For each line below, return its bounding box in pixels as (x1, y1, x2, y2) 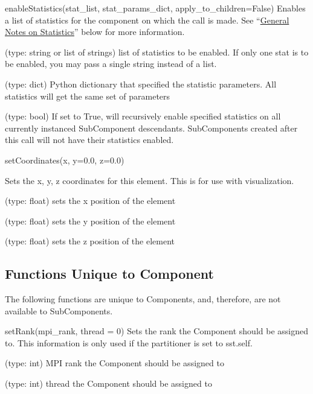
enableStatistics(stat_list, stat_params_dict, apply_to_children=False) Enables (5, 2, 306, 14)
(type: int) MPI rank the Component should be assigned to (5, 357, 224, 369)
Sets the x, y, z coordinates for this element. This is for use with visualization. (5, 174, 294, 186)
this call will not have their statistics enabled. (5, 133, 174, 146)
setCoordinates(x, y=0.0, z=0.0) (5, 153, 124, 166)
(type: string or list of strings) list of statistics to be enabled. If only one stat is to (5, 45, 309, 58)
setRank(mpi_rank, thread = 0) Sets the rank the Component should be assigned (5, 325, 309, 337)
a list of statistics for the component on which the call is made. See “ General (5, 13, 289, 26)
